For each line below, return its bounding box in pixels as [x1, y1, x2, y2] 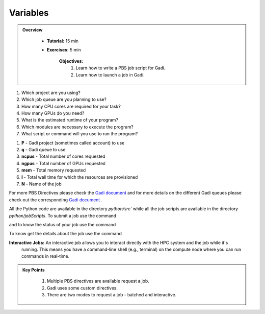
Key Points [22, 267, 45, 273]
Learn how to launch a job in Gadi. [76, 72, 145, 78]
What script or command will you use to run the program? [21, 131, 138, 137]
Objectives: [59, 58, 83, 64]
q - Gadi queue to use [21, 147, 66, 153]
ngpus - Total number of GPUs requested [21, 160, 106, 166]
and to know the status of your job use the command [9, 221, 116, 227]
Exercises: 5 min [47, 47, 81, 53]
